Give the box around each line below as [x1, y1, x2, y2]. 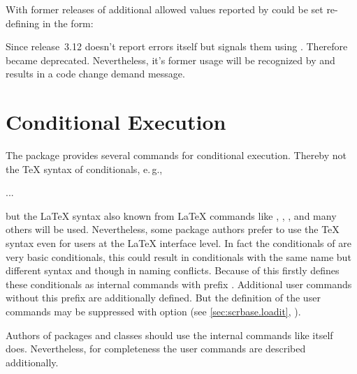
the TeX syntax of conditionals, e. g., [6, 161, 163, 176]
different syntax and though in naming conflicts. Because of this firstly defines [6, 263, 340, 278]
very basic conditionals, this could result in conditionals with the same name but [6, 249, 351, 264]
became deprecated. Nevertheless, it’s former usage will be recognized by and [6, 52, 335, 67]
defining [6, 15, 40, 30]
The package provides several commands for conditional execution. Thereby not [6, 148, 347, 163]
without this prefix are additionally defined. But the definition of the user [6, 290, 321, 305]
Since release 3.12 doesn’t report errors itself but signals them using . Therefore [6, 39, 348, 54]
